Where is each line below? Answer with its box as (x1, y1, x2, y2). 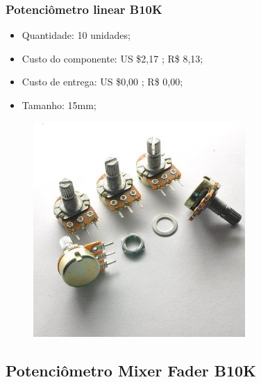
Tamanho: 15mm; (22, 98, 96, 112)
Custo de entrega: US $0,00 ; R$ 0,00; (22, 74, 183, 89)
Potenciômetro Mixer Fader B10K (6, 359, 257, 381)
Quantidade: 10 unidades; (22, 28, 130, 42)
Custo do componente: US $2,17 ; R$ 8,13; (22, 51, 203, 65)
